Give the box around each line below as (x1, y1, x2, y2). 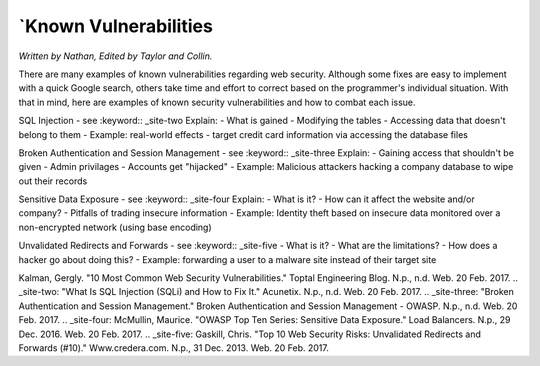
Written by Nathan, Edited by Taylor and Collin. (18, 50, 213, 62)
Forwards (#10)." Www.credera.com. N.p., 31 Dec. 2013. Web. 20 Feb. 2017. (18, 341, 329, 354)
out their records (18, 175, 88, 187)
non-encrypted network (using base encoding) (18, 221, 212, 233)
